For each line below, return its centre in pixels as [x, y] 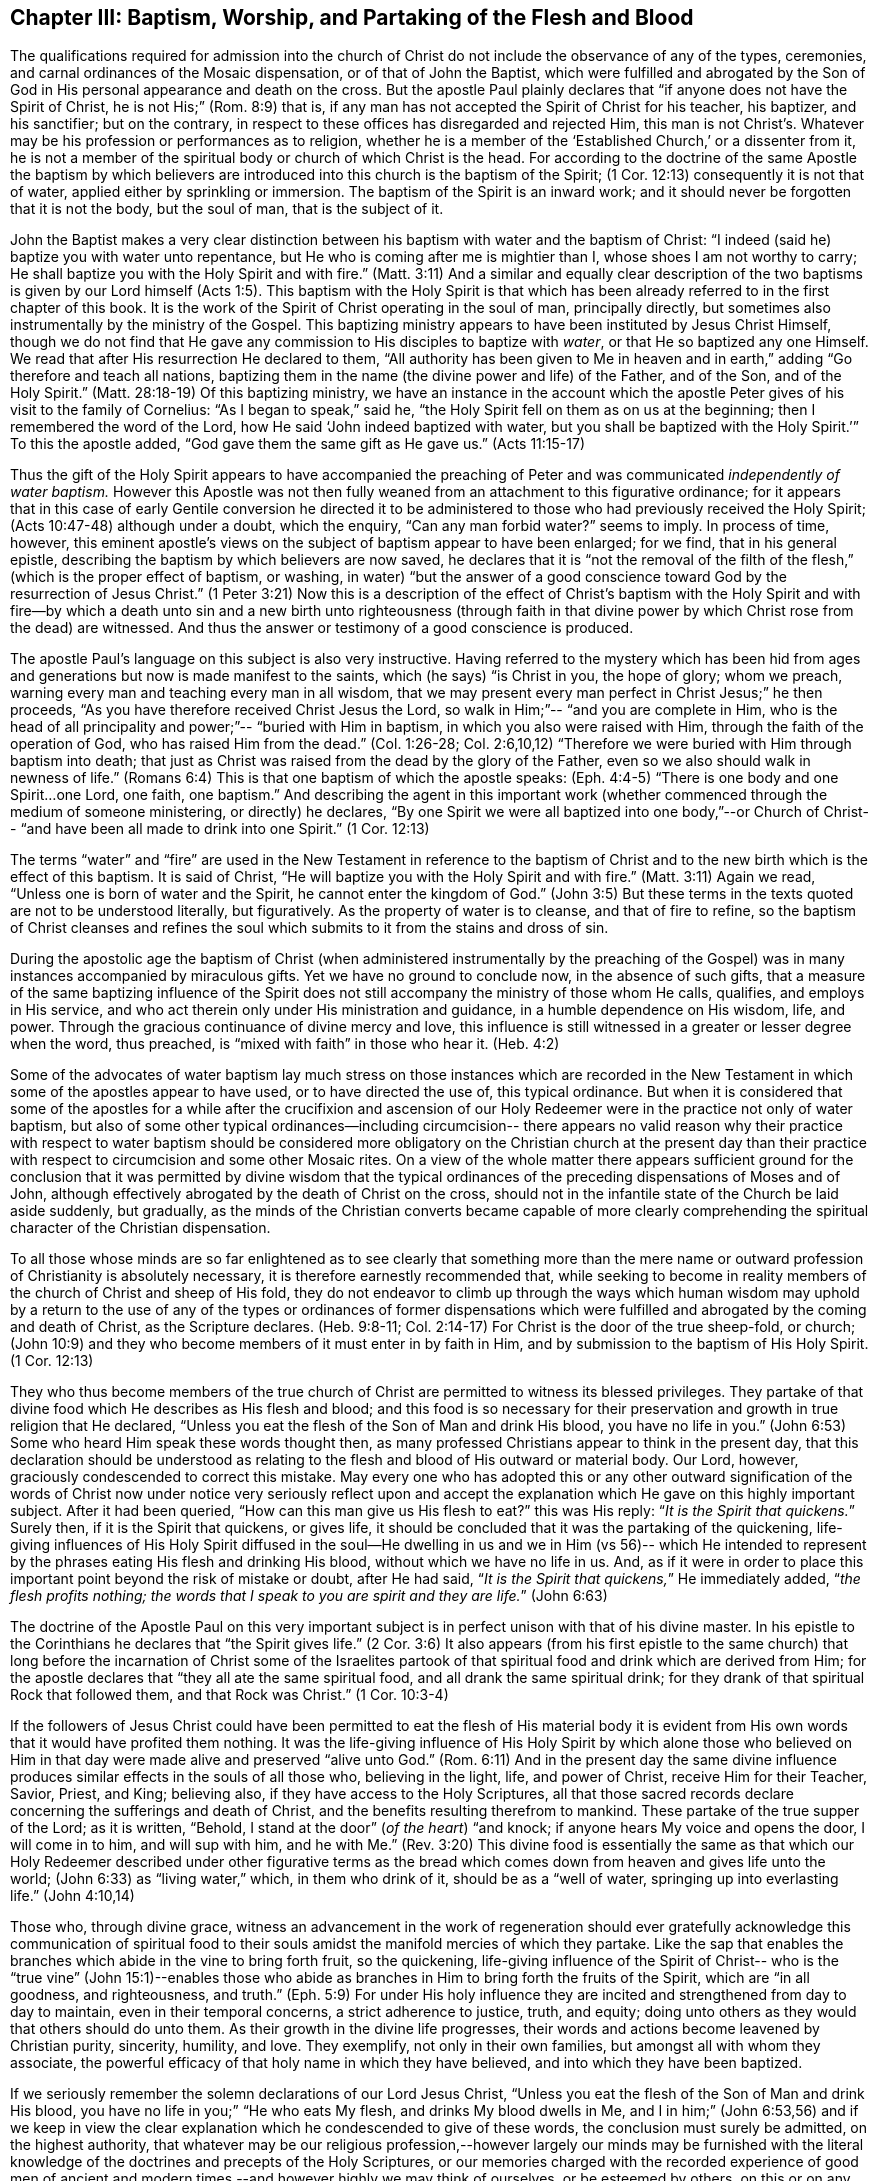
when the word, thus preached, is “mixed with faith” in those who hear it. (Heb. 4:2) [285, 1044]
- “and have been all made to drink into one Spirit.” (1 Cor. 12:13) [220, 829]
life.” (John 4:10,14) [72, 1896]
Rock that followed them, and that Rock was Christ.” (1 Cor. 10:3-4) [229, 1695]
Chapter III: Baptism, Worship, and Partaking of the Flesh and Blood [352, 17]
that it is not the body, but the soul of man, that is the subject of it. [227, 209]
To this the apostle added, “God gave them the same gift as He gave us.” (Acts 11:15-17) [298, 444]
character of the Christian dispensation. [140, 1228]
